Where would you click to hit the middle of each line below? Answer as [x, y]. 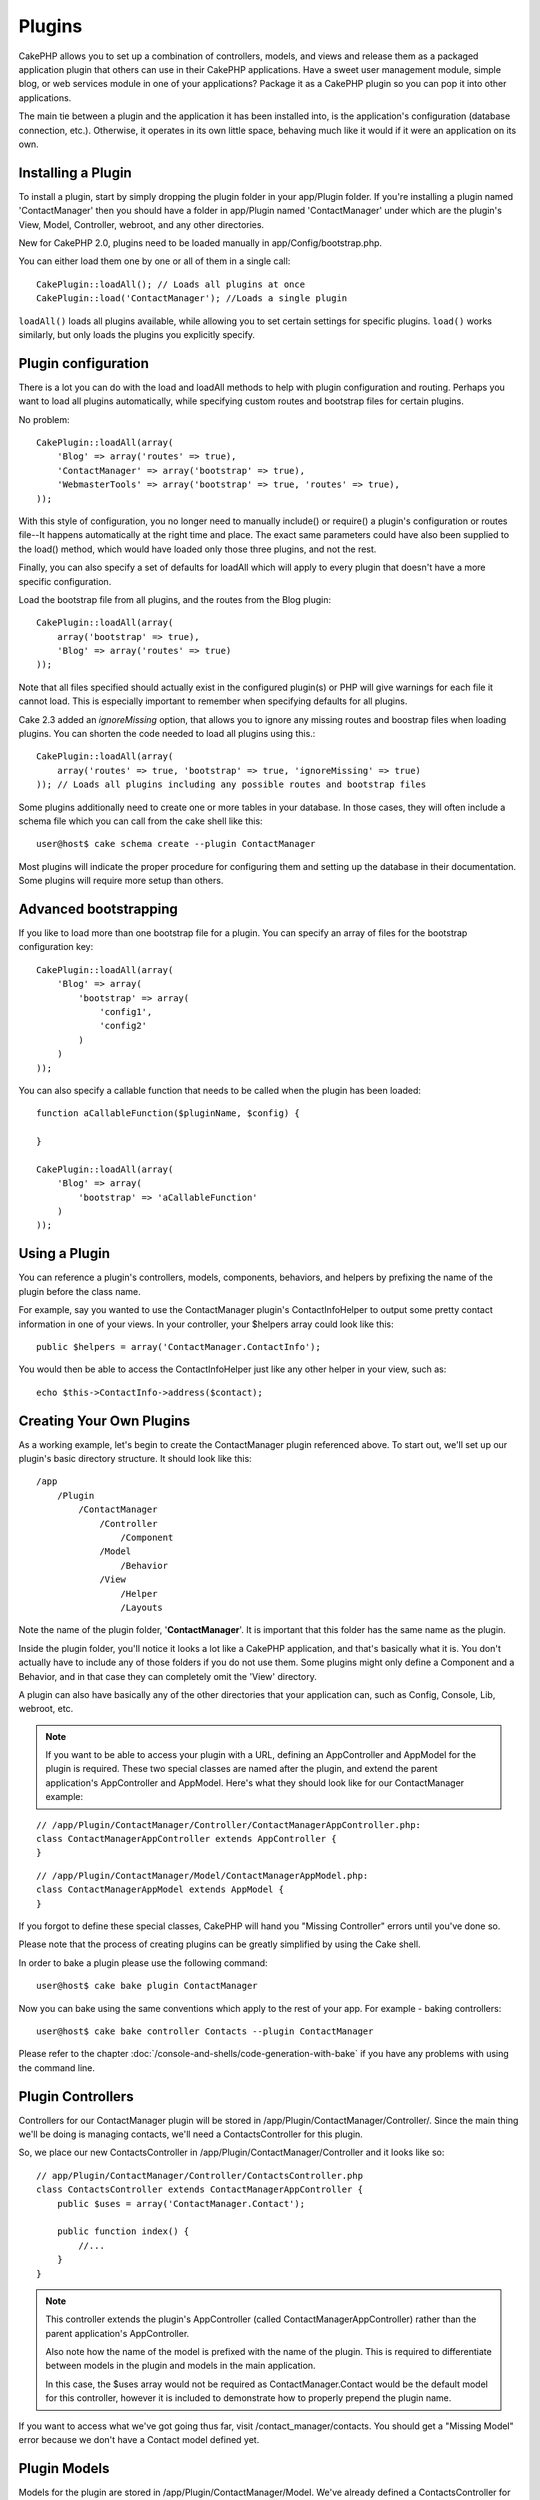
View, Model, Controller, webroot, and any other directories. [141, 224]
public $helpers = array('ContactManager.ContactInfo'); [179, 1346]
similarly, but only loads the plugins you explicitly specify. [136, 334]
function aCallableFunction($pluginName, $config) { [168, 1113]
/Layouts [142, 1607]
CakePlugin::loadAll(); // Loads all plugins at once [170, 284]
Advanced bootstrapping [98, 908]
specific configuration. [65, 581]
